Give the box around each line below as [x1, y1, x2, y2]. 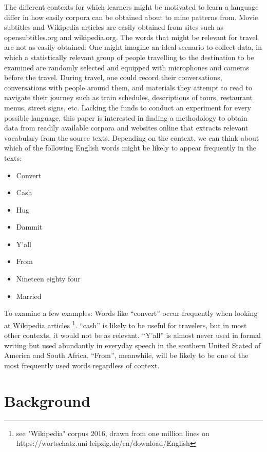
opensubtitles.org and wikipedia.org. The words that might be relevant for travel [4, 31, 258, 42]
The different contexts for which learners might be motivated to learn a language [4, 2, 259, 12]
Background [4, 390, 91, 411]
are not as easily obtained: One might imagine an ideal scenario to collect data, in [4, 42, 262, 52]
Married [16, 290, 42, 301]
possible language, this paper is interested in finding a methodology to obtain [4, 112, 247, 123]
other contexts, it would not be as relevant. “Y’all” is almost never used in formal [4, 330, 261, 341]
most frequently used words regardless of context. [4, 360, 160, 370]
